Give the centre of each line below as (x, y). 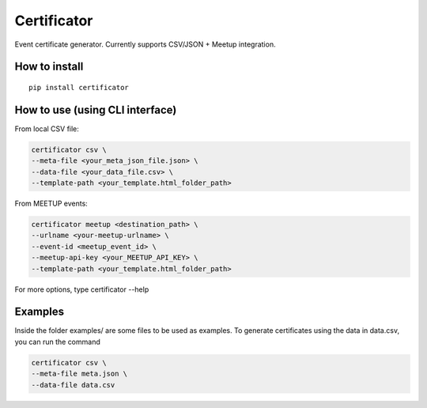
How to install (49, 67)
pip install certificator (79, 87)
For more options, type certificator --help (82, 289)
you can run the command (57, 342)
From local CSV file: (47, 128)
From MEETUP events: (51, 203)
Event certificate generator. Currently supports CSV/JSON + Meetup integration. (145, 44)
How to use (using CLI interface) (96, 110)
